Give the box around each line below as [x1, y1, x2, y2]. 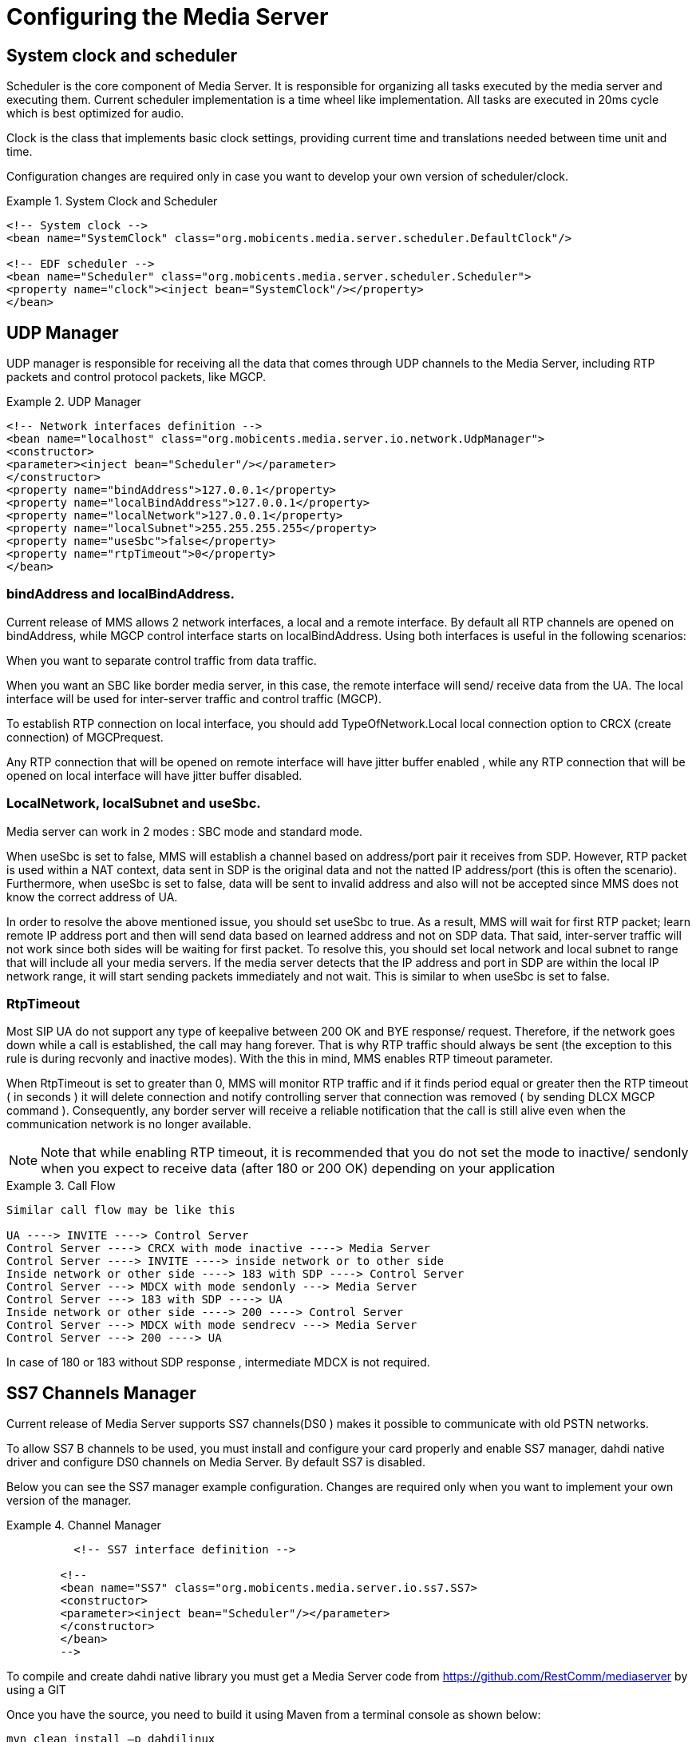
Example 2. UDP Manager [6, 395, 141, 409]
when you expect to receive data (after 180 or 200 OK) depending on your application [41, 1160, 556, 1177]
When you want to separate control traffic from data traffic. [6, 653, 317, 667]
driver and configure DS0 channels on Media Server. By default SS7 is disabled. [6, 1455, 425, 1470]
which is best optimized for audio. [6, 106, 184, 121]
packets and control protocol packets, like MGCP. [6, 370, 267, 384]
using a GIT [6, 1683, 66, 1697]
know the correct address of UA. [6, 889, 178, 904]
